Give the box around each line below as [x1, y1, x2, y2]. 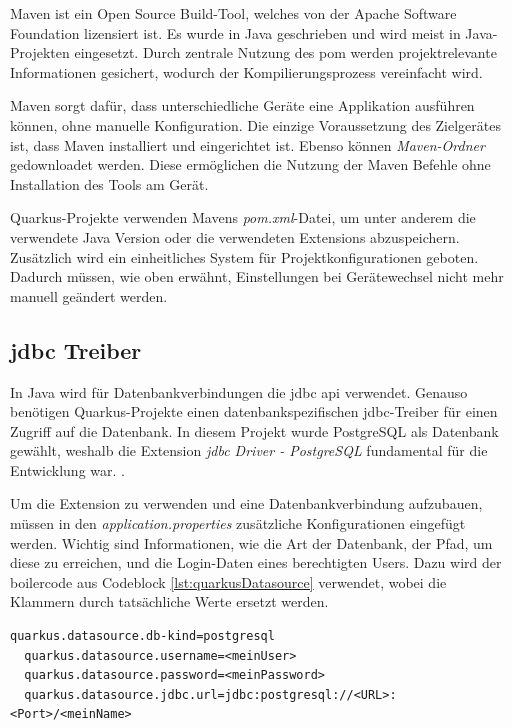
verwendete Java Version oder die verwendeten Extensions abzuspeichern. [10, 226, 460, 247]
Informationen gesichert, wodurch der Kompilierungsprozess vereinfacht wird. [10, 61, 483, 82]
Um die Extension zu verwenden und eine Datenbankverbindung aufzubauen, [10, 493, 483, 514]
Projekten [10, 42, 70, 63]
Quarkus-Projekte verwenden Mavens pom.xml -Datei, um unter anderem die [10, 207, 476, 228]
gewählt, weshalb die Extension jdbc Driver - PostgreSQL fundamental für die [10, 440, 488, 461]
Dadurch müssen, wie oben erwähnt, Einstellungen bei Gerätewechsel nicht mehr [10, 266, 504, 287]
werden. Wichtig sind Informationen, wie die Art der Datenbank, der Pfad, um [10, 532, 493, 553]
